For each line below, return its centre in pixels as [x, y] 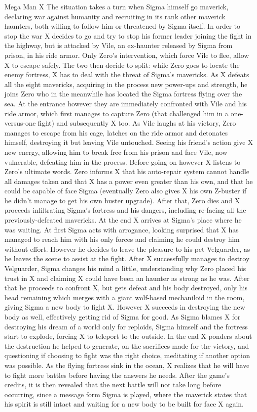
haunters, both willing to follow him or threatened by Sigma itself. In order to [122, 26]
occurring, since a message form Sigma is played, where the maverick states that [126, 394]
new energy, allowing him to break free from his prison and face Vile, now [116, 152]
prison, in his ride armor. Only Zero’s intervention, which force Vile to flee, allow [127, 55]
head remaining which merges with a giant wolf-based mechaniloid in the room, [125, 297]
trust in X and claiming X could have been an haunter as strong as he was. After [127, 278]
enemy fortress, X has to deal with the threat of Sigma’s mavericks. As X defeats [127, 74]
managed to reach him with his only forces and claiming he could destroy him [122, 239]
